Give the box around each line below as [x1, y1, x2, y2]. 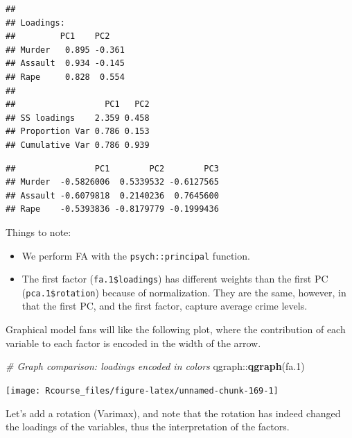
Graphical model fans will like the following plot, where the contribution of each [6, 322, 346, 337]
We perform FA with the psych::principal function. [21, 248, 250, 262]
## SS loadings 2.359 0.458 [6, 112, 150, 123]
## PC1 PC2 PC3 [6, 163, 219, 174]
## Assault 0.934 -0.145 [6, 58, 125, 69]
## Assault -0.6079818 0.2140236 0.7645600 [6, 190, 219, 201]
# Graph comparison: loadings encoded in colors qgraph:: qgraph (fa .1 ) [6, 359, 305, 373]
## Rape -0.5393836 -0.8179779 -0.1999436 [6, 204, 219, 214]
